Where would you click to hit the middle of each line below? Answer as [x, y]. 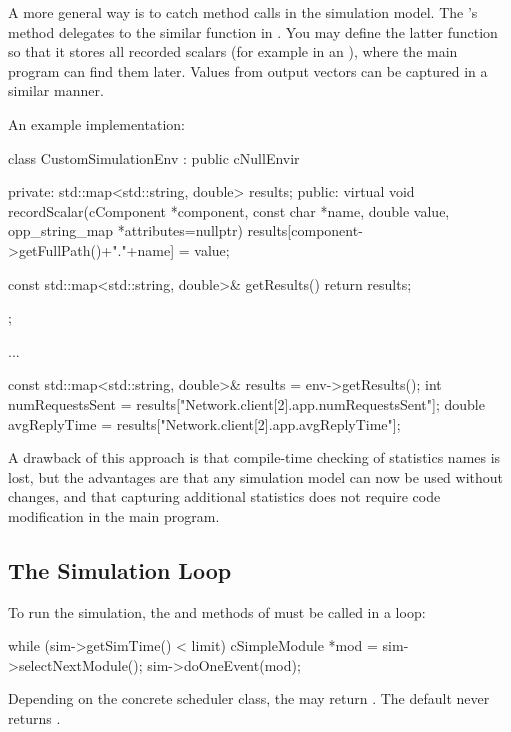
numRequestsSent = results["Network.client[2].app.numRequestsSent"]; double [246, 403]
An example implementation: [96, 123]
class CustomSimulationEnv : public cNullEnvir [154, 157]
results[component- [305, 230]
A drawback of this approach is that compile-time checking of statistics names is [254, 457]
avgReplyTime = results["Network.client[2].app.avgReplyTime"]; [204, 423]
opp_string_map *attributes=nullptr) [125, 230]
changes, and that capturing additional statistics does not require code [224, 496]
